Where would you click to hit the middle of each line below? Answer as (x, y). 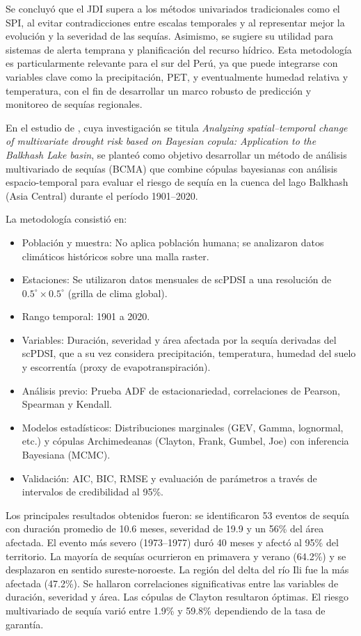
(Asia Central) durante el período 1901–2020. (102, 195)
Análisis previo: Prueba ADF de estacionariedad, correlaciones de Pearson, (181, 390)
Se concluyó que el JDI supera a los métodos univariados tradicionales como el (173, 8)
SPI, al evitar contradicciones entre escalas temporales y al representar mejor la (175, 22)
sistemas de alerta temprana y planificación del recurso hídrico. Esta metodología (179, 49)
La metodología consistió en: (66, 219)
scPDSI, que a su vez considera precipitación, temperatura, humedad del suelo (189, 353)
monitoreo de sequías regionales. (74, 104)
